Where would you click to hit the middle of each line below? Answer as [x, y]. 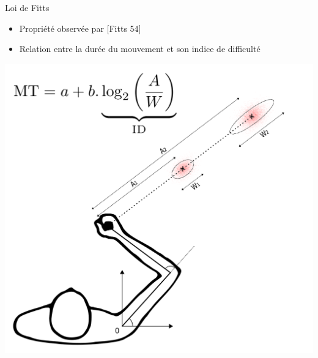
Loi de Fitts [27, 7]
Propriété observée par [61, 28]
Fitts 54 [124, 28]
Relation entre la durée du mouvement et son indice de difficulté [140, 49]
